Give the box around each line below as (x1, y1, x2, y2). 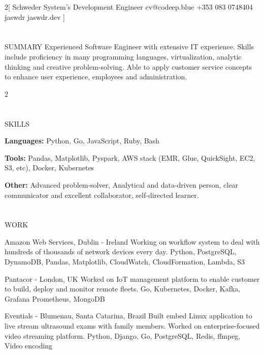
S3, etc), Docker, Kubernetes (5, 162, 94, 173)
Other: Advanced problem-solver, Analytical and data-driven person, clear (5, 179, 238, 190)
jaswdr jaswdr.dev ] (5, 11, 65, 22)
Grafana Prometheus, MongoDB (5, 293, 105, 304)
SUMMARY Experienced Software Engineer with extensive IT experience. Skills (5, 41, 254, 52)
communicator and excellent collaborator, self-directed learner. (5, 189, 199, 200)
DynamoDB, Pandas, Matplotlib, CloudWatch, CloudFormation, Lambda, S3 (5, 256, 245, 267)
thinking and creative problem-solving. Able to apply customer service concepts (5, 61, 252, 72)
